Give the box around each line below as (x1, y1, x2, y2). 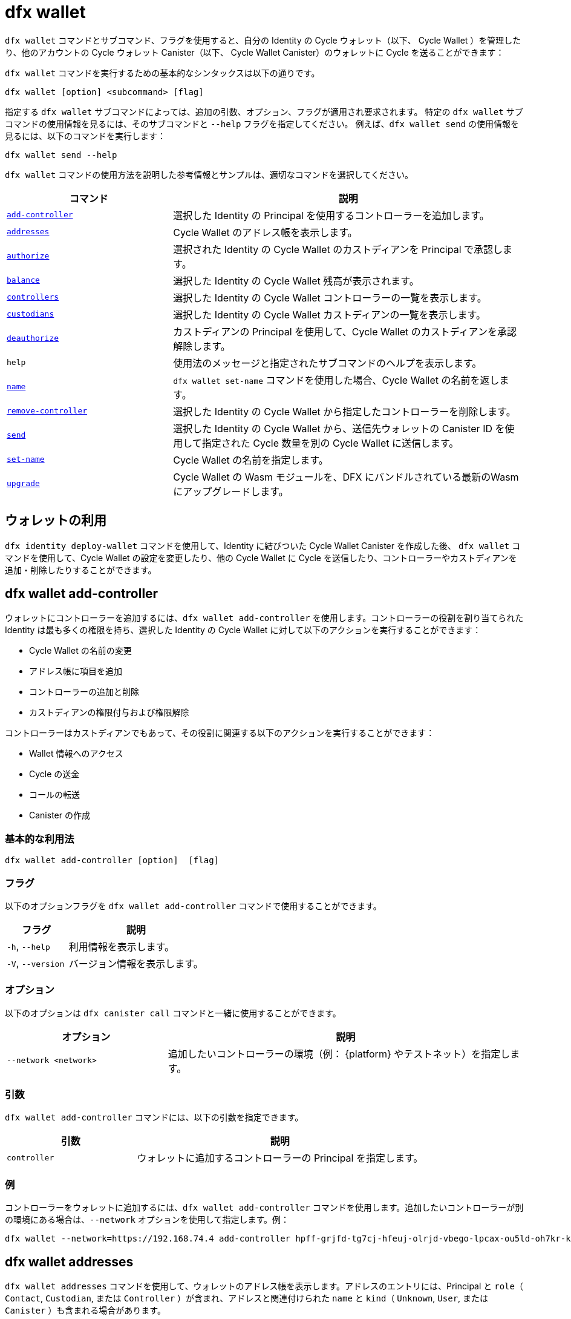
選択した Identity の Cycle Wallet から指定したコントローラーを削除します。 (173, 405, 516, 418)
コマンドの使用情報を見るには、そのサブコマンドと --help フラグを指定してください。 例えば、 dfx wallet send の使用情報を (5, 118, 519, 129)
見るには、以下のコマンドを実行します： (5, 130, 166, 141)
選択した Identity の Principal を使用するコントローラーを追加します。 (173, 209, 489, 222)
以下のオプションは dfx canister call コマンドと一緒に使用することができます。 (5, 1007, 341, 1018)
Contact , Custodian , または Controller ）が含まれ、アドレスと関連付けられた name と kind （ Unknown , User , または (5, 1293, 489, 1304)
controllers (7, 292, 59, 302)
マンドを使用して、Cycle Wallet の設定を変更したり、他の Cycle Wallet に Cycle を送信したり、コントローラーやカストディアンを (5, 552, 517, 563)
